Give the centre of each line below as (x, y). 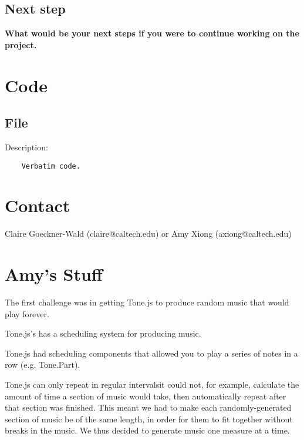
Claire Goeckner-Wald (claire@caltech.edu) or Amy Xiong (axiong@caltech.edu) (148, 234)
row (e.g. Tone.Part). (43, 365)
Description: (26, 147)
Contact (38, 205)
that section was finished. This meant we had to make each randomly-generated (148, 407)
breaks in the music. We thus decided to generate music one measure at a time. (147, 430)
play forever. (27, 313)
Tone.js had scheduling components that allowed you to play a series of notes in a (151, 353)
